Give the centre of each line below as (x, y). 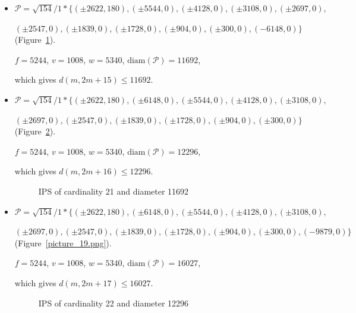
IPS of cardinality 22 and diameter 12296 (114, 303)
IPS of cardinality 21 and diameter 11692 (114, 191)
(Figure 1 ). (35, 40)
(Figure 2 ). (35, 131)
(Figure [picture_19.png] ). (63, 242)
